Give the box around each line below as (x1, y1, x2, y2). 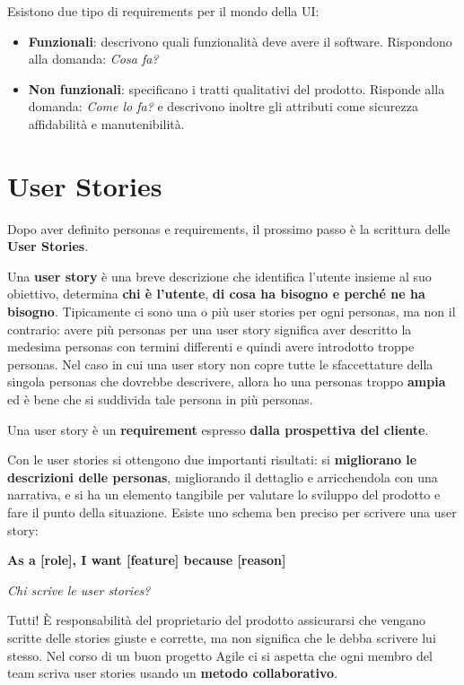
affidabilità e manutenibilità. (28, 114, 185, 133)
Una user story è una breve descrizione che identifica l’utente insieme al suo (7, 266, 432, 285)
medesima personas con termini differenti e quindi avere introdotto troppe (7, 337, 415, 356)
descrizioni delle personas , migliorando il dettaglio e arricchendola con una (7, 467, 438, 486)
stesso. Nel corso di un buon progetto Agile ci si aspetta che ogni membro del (7, 646, 433, 664)
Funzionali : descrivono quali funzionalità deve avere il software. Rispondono (28, 31, 452, 50)
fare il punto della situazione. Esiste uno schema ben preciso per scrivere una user (7, 503, 457, 521)
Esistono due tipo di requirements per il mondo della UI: (7, 2, 320, 20)
